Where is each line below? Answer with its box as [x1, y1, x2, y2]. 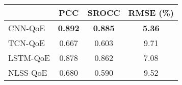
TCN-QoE [8, 37, 45, 49]
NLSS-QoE [8, 67, 47, 78]
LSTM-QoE [8, 52, 50, 63]
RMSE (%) [128, 7, 174, 18]
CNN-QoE [8, 22, 45, 34]
